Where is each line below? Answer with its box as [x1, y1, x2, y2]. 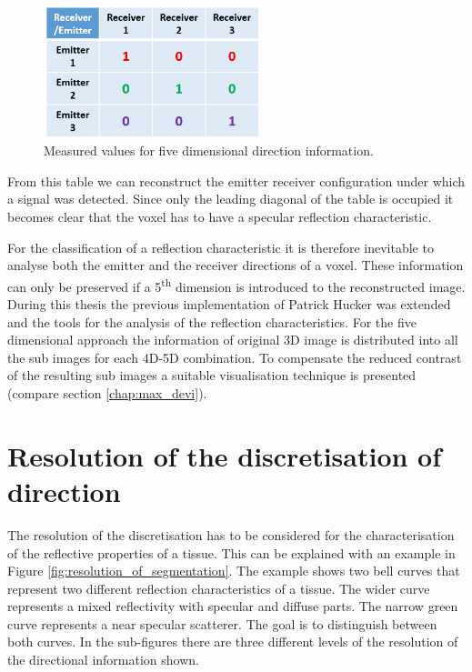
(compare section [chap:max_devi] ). [7, 384, 207, 403]
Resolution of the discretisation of [7, 436, 442, 474]
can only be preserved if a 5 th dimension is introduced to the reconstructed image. [7, 274, 466, 296]
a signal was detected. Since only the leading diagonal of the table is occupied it [7, 189, 454, 208]
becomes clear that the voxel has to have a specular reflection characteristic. [7, 207, 432, 226]
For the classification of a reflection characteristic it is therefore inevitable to [7, 237, 434, 256]
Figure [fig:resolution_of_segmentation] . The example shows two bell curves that [7, 561, 460, 580]
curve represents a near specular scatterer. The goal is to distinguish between [7, 614, 437, 633]
